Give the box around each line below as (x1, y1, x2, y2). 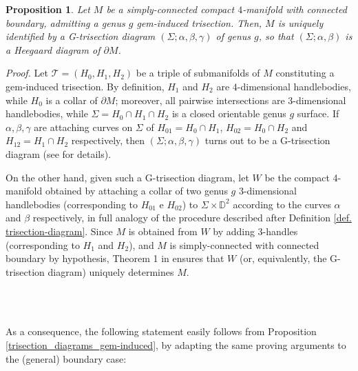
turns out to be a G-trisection (204, 133, 330, 148)
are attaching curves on (34, 119, 133, 134)
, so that (258, 29, 294, 43)
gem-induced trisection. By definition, (6, 79, 165, 93)
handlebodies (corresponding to (6, 197, 138, 211)
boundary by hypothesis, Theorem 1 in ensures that (6, 251, 224, 265)
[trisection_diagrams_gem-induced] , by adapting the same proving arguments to (6, 338, 346, 352)
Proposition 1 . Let (6, 2, 90, 16)
